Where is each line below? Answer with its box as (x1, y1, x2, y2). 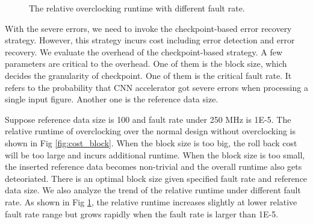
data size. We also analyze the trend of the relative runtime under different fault (5, 184, 301, 196)
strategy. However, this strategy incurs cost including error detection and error (5, 34, 295, 46)
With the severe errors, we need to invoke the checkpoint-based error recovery (5, 22, 292, 34)
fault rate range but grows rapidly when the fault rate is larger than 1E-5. (5, 207, 279, 220)
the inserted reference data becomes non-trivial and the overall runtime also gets (5, 160, 302, 173)
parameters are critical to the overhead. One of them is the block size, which (5, 57, 287, 70)
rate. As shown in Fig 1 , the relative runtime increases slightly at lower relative (5, 195, 297, 208)
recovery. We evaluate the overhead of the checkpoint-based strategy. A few (5, 45, 283, 58)
